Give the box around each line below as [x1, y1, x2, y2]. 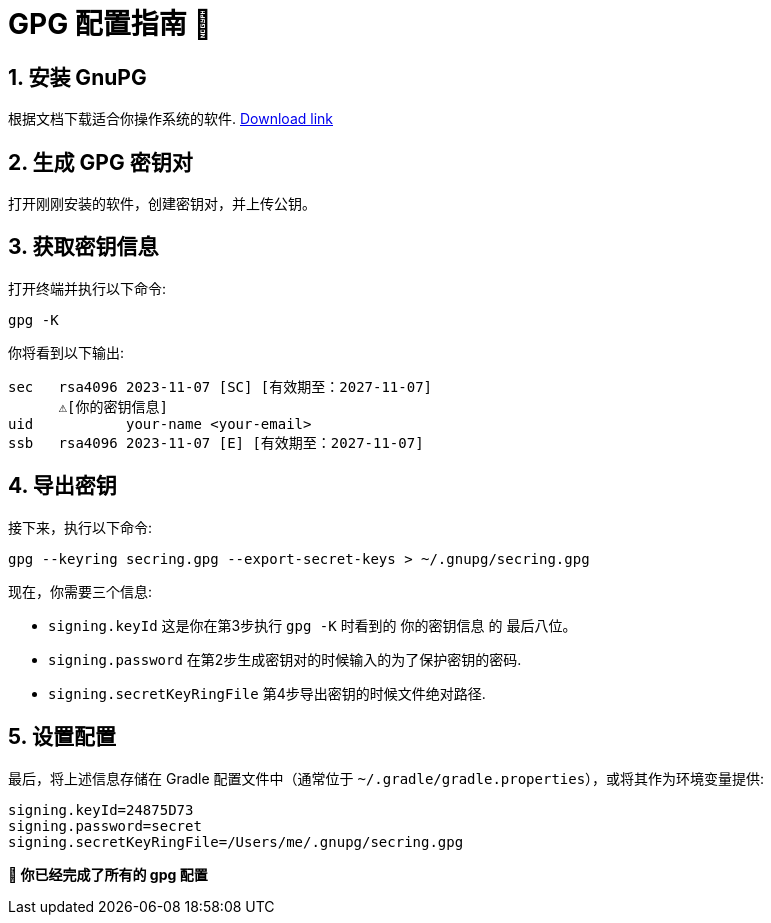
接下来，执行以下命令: [8, 518, 153, 536]
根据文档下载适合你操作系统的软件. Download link [8, 110, 333, 128]
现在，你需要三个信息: [8, 582, 153, 600]
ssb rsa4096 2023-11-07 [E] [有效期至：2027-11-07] [8, 434, 424, 451]
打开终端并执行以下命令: [8, 279, 167, 297]
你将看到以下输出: [8, 343, 125, 361]
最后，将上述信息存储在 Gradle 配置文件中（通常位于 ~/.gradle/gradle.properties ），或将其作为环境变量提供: [8, 769, 765, 787]
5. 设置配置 [8, 724, 116, 750]
